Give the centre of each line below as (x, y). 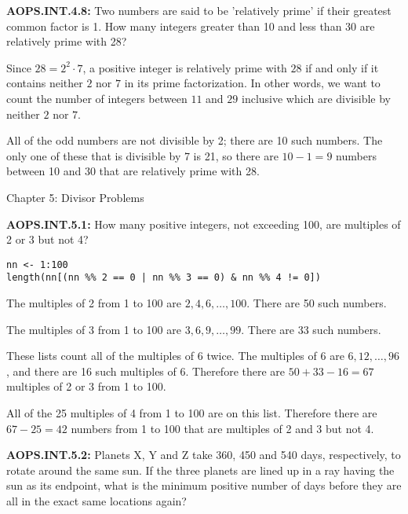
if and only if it (342, 67)
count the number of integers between (97, 98)
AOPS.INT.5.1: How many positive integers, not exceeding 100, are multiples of (204, 224)
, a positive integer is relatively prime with (185, 67)
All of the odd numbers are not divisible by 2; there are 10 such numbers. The (195, 140)
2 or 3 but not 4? (47, 239)
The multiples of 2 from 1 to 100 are (94, 303)
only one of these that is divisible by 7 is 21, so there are (142, 155)
